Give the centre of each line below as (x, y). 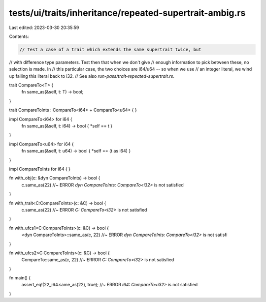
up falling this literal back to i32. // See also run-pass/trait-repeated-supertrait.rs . (92, 76)
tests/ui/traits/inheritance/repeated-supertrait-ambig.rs (127, 13)
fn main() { (20, 278)
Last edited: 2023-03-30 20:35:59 (44, 28)
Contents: (19, 36)
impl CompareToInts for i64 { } (40, 169)
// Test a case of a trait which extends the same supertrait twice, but (110, 49)
